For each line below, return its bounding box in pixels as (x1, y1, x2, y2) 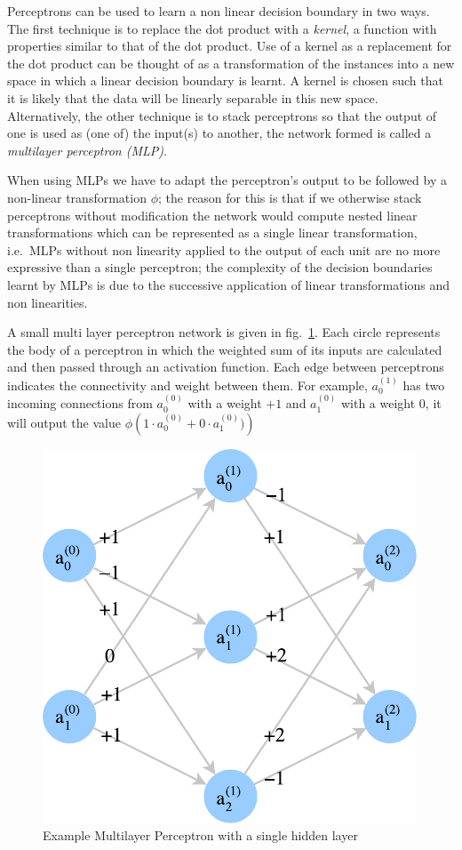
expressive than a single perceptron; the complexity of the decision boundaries (7, 258, 433, 277)
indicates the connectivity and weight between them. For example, (7, 375, 368, 394)
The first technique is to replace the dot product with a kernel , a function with (7, 19, 437, 37)
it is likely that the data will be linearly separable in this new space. (7, 88, 378, 107)
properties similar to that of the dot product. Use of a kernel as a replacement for (7, 36, 452, 55)
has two (402, 375, 445, 394)
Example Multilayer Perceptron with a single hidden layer (43, 826, 358, 845)
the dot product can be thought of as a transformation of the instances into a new (7, 53, 455, 72)
